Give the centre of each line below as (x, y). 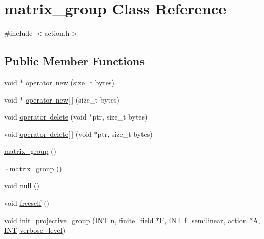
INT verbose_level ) (35, 230)
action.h (57, 33)
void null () (22, 185)
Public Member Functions (74, 61)
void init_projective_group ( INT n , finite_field (79, 220)
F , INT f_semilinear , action (203, 220)
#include (18, 33)
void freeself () (27, 203)
